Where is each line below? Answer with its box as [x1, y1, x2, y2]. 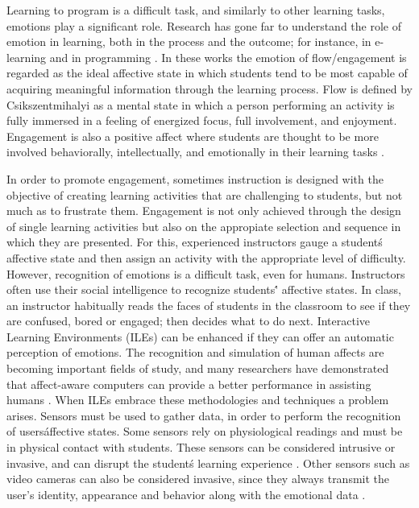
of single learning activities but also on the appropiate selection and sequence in [6, 217, 401, 234]
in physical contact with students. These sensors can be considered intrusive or [6, 439, 396, 456]
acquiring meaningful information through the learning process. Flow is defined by [6, 80, 413, 97]
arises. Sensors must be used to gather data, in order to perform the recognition [6, 407, 401, 423]
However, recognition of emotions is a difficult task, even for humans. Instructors [6, 265, 405, 282]
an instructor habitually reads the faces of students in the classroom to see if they [6, 296, 411, 313]
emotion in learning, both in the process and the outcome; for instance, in [6, 33, 371, 50]
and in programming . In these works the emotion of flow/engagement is [49, 48, 407, 65]
